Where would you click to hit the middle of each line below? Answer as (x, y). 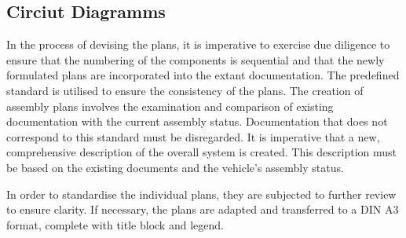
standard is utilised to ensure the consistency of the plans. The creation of (185, 90)
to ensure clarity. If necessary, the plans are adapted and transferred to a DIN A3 (203, 209)
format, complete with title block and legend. (115, 224)
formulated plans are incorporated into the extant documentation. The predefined (203, 75)
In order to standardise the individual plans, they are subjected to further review (201, 194)
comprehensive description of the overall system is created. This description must (201, 152)
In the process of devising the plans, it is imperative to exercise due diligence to (198, 44)
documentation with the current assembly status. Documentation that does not (197, 121)
